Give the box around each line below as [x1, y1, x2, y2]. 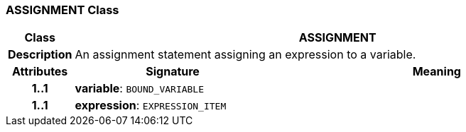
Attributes [12, 64, 68, 79]
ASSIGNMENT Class [6, 3, 119, 17]
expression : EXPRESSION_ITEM [75, 98, 227, 113]
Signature [146, 64, 200, 79]
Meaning [412, 64, 461, 79]
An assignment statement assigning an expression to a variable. [75, 47, 416, 62]
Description [8, 47, 72, 62]
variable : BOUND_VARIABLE [75, 81, 205, 96]
